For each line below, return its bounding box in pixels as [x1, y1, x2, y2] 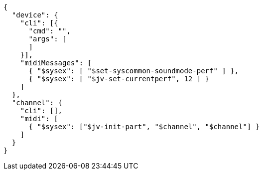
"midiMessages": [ [20, 59, 92, 67]
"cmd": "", [28, 27, 71, 35]
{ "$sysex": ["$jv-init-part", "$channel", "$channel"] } [28, 123, 260, 131]
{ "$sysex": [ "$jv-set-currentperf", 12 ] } [28, 75, 210, 83]
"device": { [11, 11, 58, 19]
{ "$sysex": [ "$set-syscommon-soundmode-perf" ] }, [28, 67, 239, 75]
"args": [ [28, 35, 67, 43]
